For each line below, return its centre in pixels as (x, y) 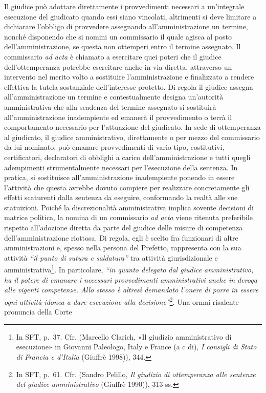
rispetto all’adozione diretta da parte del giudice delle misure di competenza (124, 228)
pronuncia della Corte (38, 312)
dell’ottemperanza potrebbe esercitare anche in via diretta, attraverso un (118, 66)
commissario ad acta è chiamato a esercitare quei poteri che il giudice (113, 56)
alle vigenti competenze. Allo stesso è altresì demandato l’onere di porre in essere (131, 290)
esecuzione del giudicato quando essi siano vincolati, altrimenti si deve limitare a (130, 16)
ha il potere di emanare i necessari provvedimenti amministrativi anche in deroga (131, 279)
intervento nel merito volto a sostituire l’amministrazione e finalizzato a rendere (129, 77)
